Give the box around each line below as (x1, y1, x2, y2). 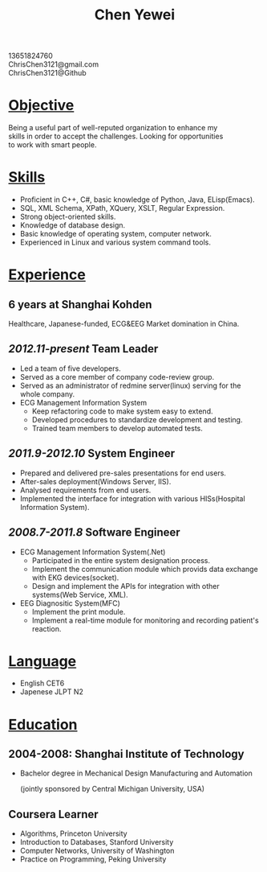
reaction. (31, 623, 62, 633)
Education (8, 715, 78, 734)
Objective (8, 97, 75, 114)
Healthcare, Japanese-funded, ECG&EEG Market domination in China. (8, 319, 240, 329)
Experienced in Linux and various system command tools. (19, 237, 211, 247)
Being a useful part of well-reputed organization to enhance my (8, 123, 218, 133)
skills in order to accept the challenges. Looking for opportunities (8, 131, 224, 142)
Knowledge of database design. (19, 220, 126, 230)
